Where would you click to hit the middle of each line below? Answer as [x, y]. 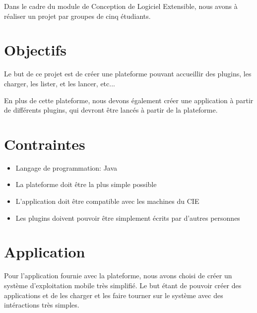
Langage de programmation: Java [66, 167]
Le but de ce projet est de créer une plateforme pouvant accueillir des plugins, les [128, 74]
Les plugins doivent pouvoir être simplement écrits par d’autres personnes [128, 218]
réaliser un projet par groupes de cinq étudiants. [77, 16]
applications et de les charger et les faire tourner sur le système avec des [114, 295]
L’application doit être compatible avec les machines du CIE [107, 201]
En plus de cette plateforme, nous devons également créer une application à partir [129, 100]
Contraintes [45, 144]
